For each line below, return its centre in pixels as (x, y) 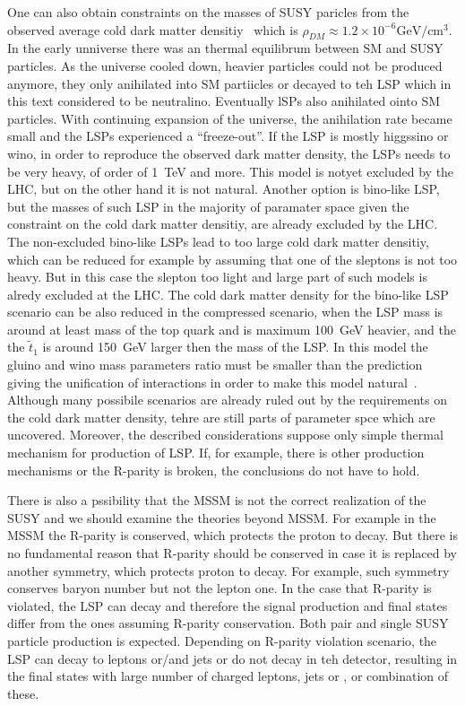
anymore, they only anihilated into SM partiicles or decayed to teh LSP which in (229, 83)
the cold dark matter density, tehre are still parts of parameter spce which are (221, 417)
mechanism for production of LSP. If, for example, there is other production (216, 453)
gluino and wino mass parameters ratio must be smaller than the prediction (215, 365)
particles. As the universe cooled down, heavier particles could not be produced (225, 65)
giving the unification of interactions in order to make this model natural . (212, 382)
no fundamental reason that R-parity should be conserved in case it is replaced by (232, 553)
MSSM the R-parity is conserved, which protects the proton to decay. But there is (232, 535)
